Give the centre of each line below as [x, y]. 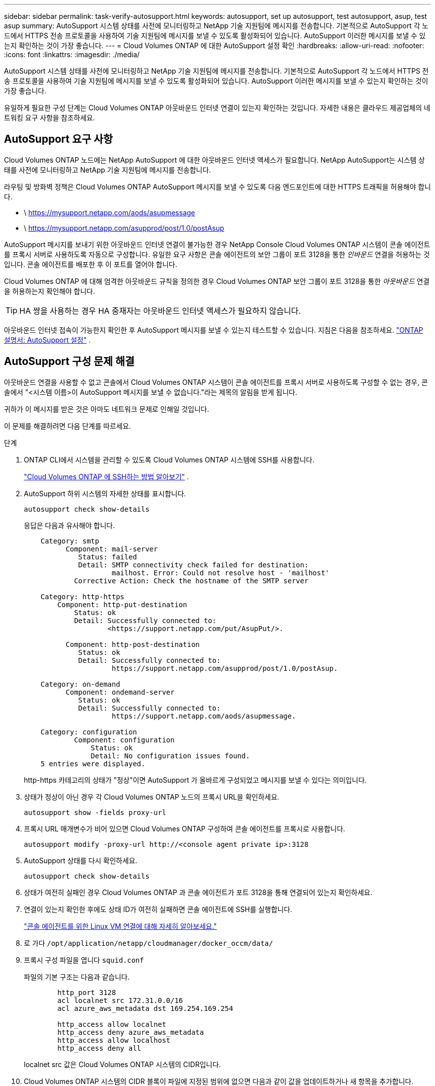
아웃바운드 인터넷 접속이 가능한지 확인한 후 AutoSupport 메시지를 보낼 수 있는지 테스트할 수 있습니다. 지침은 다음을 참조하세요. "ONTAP [214, 330]
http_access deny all [99, 1048]
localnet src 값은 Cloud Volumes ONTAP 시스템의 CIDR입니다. [122, 1064]
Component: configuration [124, 740]
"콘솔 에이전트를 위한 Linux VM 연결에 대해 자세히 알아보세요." [120, 926]
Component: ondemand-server [120, 692]
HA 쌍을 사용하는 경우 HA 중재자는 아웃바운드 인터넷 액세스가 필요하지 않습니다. [160, 311]
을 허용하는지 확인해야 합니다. [50, 291]
